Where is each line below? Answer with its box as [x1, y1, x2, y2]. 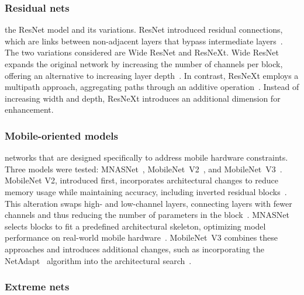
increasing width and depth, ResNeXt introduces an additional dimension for [5, 92, 281, 104]
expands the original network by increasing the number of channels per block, [5, 58, 283, 70]
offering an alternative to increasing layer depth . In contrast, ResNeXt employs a [5, 69, 299, 81]
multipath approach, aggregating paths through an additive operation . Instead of [5, 81, 299, 93]
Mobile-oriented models [5, 128, 118, 143]
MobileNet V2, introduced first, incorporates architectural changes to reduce [5, 174, 278, 186]
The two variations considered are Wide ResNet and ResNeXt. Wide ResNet [5, 46, 279, 58]
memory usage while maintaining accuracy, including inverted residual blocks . [5, 185, 287, 197]
